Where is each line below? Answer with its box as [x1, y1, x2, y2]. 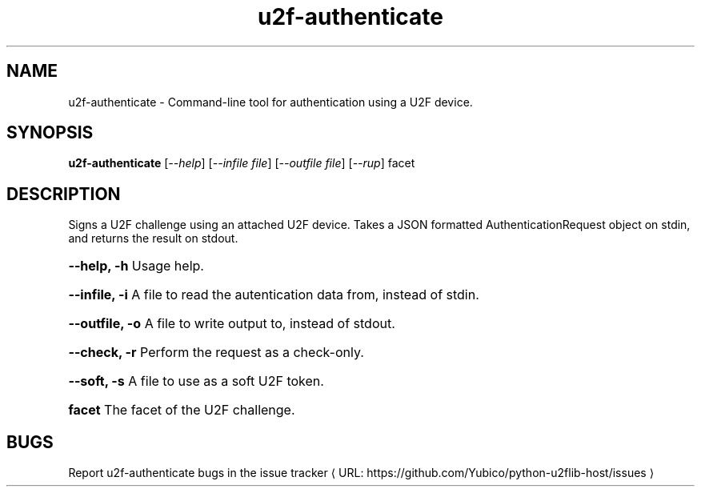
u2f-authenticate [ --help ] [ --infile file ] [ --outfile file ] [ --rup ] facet [68, 156, 415, 170]
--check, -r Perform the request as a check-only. [68, 344, 364, 361]
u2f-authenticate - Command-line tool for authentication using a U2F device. [68, 94, 473, 109]
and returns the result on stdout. [68, 231, 238, 246]
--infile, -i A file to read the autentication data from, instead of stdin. [68, 287, 479, 303]
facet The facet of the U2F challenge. [68, 402, 295, 419]
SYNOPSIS [6, 122, 94, 143]
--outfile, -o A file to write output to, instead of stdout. [68, 315, 395, 332]
